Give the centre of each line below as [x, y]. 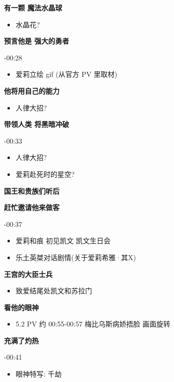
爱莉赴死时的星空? [45, 174]
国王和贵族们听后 [32, 191]
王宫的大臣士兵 [28, 274]
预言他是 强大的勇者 [37, 41]
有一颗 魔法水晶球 [33, 7]
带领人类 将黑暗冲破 [37, 124]
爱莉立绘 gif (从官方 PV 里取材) [66, 74]
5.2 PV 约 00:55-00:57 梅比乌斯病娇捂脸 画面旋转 [93, 324]
